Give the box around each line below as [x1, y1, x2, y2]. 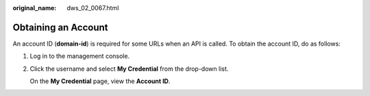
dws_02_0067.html [66, 4, 119, 12]
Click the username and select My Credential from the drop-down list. [29, 65, 229, 73]
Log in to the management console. [29, 52, 130, 61]
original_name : [12, 4, 57, 12]
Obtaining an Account [12, 21, 109, 33]
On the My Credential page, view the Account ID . [29, 77, 171, 85]
